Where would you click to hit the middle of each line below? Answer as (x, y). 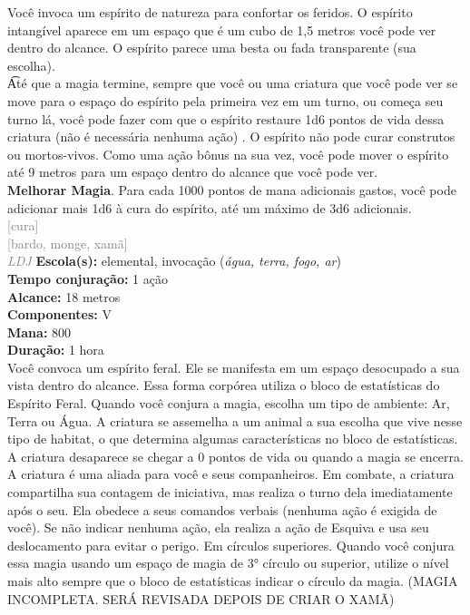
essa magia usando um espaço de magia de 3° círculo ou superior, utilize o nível (228, 563)
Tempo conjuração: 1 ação (88, 278)
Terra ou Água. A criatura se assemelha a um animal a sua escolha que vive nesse (235, 420)
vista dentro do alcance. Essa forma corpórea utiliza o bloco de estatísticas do (224, 385)
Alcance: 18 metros (64, 296)
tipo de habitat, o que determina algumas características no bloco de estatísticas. (233, 439)
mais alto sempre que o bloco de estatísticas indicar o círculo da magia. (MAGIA (233, 581)
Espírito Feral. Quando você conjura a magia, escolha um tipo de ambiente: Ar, (229, 403)
